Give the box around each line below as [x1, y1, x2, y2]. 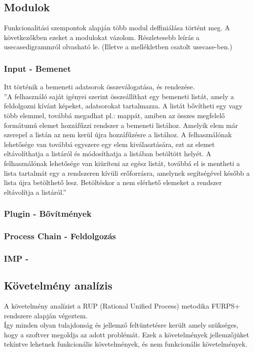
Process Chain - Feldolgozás [4, 230, 116, 242]
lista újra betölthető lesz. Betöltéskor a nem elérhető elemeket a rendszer [4, 177, 222, 187]
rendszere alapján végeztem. [4, 310, 88, 320]
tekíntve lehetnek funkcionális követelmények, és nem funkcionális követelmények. [4, 339, 248, 349]
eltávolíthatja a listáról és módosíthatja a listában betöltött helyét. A [4, 148, 212, 159]
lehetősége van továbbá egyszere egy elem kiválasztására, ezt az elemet [4, 139, 215, 149]
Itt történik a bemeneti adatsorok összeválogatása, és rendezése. [4, 82, 195, 92]
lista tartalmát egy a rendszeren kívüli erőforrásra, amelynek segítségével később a [4, 167, 250, 178]
